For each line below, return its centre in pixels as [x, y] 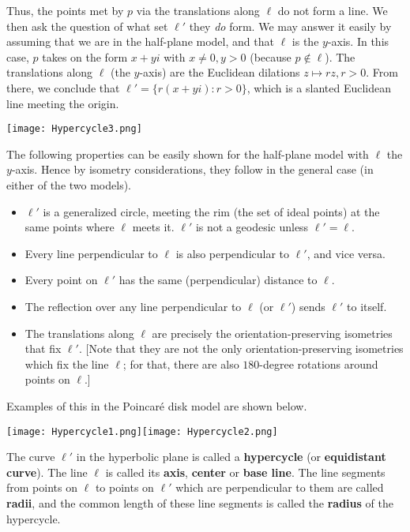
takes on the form [85, 56]
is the [305, 41]
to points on [124, 487]
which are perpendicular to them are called [280, 487]
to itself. [367, 306]
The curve [31, 457]
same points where [70, 227]
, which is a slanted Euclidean [319, 87]
